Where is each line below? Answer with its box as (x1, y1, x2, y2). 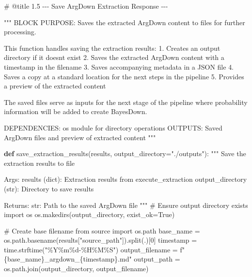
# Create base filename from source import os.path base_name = (4, 225, 200, 235)
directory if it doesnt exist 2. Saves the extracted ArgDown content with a (4, 52, 224, 62)
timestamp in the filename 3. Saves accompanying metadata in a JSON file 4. (4, 61, 234, 72)
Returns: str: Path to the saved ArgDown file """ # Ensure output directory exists (4, 200, 248, 210)
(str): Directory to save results (4, 183, 94, 193)
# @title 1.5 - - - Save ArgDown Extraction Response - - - (4, 1, 168, 11)
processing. (4, 27, 36, 37)
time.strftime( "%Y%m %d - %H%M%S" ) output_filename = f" (4, 244, 185, 254)
